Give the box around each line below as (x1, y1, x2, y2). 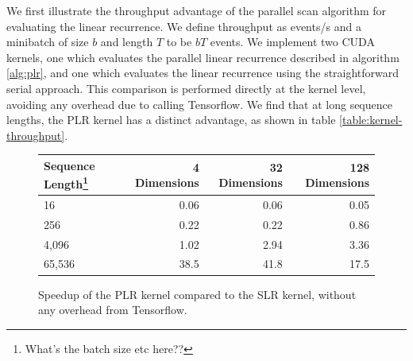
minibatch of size (6, 33, 89, 50)
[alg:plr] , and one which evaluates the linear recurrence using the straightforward (6, 64, 399, 81)
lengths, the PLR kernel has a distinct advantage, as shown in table (6, 111, 336, 128)
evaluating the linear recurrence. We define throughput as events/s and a (6, 17, 361, 34)
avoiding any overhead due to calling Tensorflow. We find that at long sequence (6, 95, 392, 112)
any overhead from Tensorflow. (38, 301, 187, 318)
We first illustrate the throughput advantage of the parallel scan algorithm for (6, 2, 387, 18)
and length (100, 33, 153, 50)
